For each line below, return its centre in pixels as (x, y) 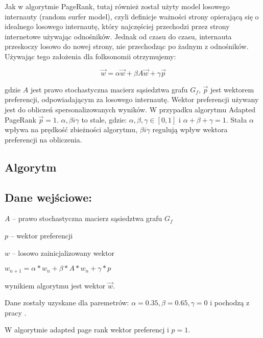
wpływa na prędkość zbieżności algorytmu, (71, 129)
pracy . (16, 312)
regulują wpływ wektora (190, 129)
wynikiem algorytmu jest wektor (55, 285)
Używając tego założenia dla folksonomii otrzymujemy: (90, 56)
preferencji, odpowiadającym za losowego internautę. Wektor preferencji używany (132, 99)
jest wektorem (232, 89)
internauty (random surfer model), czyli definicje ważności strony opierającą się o (132, 16)
